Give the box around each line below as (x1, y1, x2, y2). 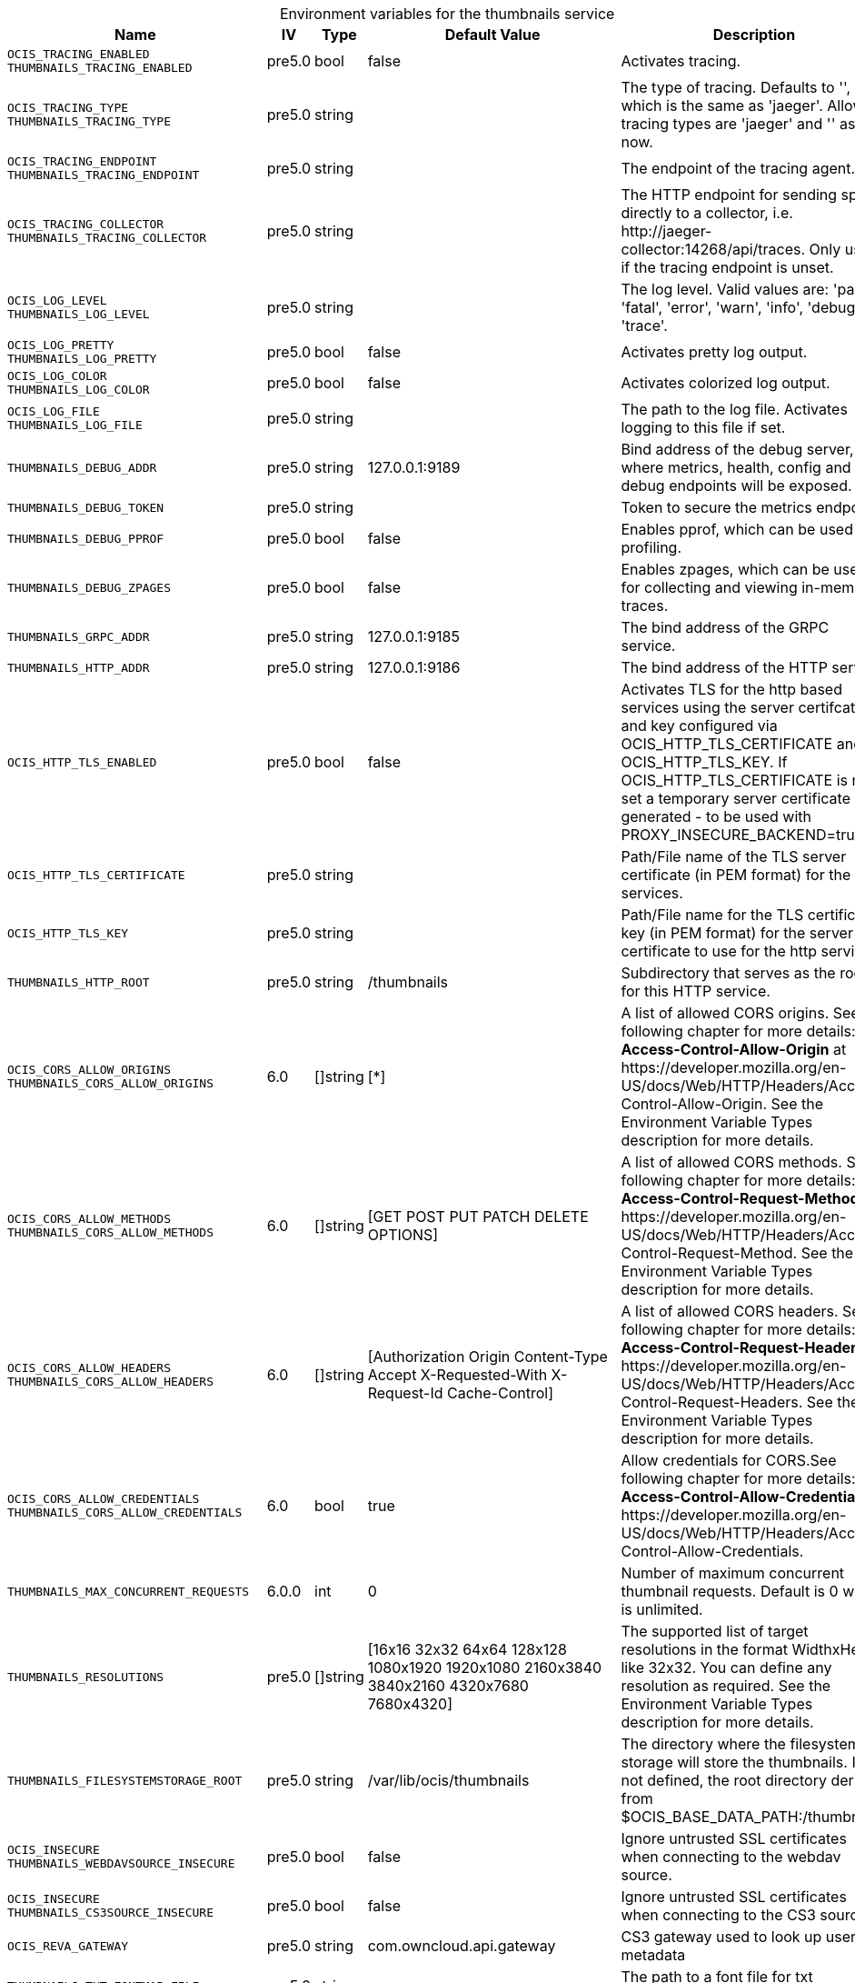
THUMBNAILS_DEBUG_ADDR (7, 460, 157, 475)
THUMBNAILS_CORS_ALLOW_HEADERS (7, 1375, 214, 1388)
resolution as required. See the (621, 1677, 831, 1695)
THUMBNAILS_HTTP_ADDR (7, 660, 150, 675)
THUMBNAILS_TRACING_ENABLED (7, 61, 193, 75)
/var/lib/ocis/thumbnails (367, 1771, 530, 1789)
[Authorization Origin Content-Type (367, 1347, 608, 1366)
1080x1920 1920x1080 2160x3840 (367, 1658, 602, 1677)
